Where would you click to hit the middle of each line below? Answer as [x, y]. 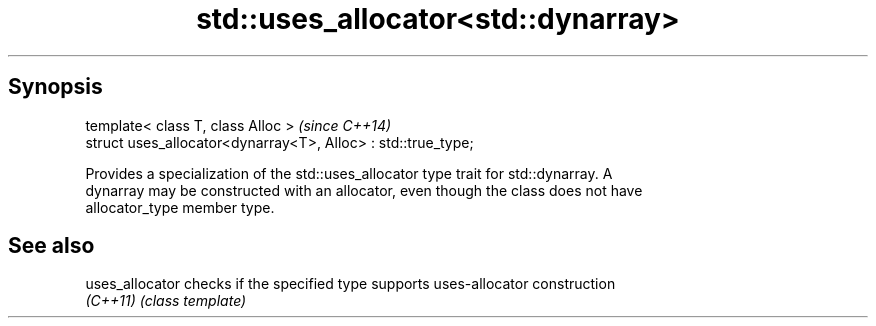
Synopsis [55, 87]
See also [51, 246]
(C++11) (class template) [166, 301]
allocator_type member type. [180, 207]
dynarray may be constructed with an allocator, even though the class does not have [364, 190]
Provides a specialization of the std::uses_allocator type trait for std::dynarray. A [349, 173]
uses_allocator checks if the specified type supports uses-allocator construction [350, 284]
